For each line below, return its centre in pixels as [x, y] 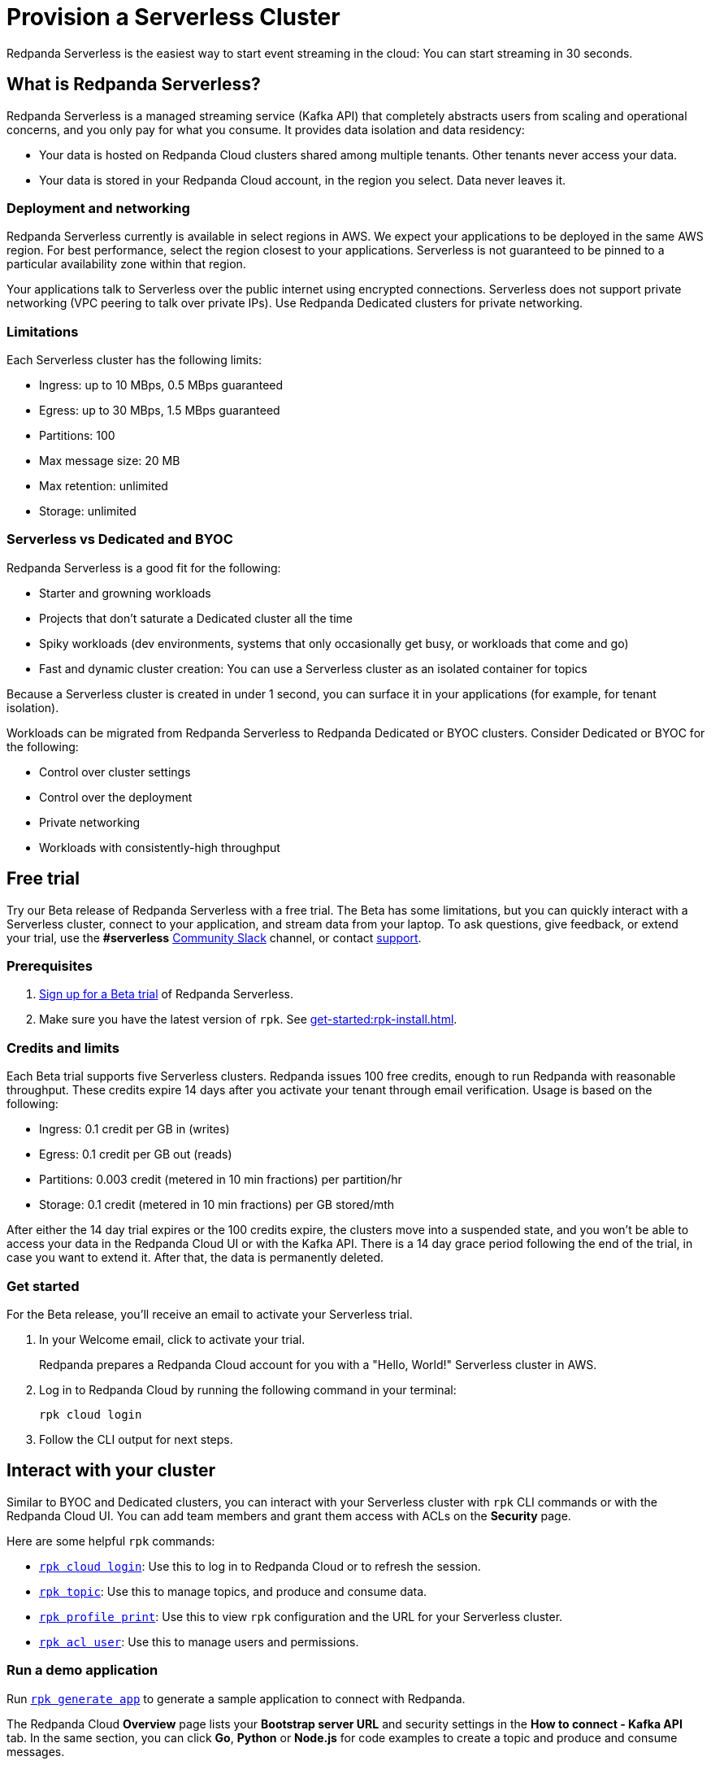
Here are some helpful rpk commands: [111, 1541]
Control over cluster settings [115, 772]
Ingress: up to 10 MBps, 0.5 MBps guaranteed [161, 385]
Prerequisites [50, 966]
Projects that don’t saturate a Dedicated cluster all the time [196, 618]
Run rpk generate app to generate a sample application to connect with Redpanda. [236, 1698]
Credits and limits [63, 1048]
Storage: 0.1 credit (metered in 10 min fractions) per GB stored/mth [217, 1205]
